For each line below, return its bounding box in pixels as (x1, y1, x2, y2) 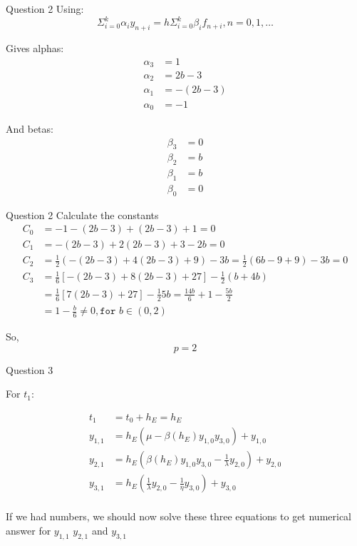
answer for (6, 523, 51, 538)
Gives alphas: (6, 40, 64, 55)
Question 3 (6, 362, 53, 377)
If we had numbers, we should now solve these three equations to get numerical (6, 509, 352, 524)
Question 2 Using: (6, 1, 84, 16)
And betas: (6, 121, 53, 136)
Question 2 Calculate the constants (6, 207, 159, 222)
